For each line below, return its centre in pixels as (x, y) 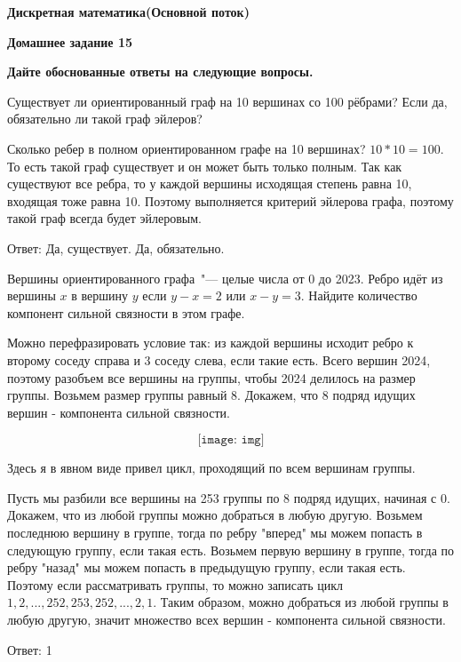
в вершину (100, 295)
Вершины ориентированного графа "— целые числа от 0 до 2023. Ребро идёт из (225, 278)
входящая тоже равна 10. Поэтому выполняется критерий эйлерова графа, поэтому (230, 200)
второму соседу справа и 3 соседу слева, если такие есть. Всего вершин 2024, (219, 359)
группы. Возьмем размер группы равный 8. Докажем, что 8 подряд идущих (211, 395)
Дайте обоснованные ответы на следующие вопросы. (160, 72)
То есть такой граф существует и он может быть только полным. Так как (205, 166)
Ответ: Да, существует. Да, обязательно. (116, 247)
